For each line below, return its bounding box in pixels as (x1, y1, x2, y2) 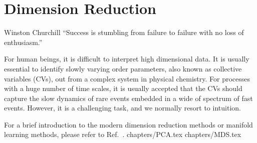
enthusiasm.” (4, 36, 43, 47)
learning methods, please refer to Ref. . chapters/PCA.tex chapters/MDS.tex (4, 129, 241, 139)
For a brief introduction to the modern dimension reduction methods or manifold (4, 119, 253, 129)
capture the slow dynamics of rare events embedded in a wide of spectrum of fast (4, 92, 253, 103)
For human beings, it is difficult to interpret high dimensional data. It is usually (4, 53, 249, 64)
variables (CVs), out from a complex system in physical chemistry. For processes (4, 73, 250, 83)
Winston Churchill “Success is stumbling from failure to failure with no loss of (4, 27, 244, 37)
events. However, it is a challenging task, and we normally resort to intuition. (4, 102, 241, 113)
